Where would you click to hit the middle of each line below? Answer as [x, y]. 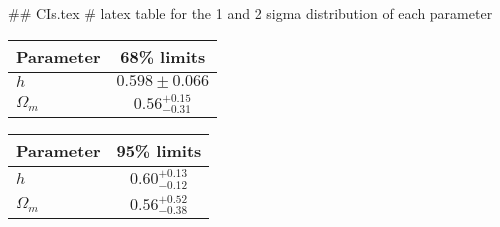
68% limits [163, 56]
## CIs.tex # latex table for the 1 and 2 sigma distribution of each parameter [250, 13]
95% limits [159, 151]
